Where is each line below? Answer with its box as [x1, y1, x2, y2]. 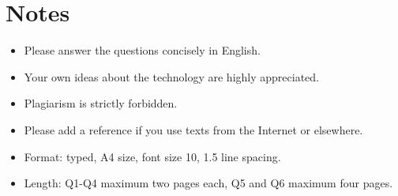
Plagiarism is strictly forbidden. [24, 95, 178, 111]
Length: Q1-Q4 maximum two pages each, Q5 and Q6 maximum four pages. [24, 175, 393, 191]
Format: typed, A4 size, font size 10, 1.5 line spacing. [24, 148, 281, 164]
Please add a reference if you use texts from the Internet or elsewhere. [24, 121, 363, 138]
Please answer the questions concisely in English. [24, 42, 261, 58]
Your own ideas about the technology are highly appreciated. [24, 68, 319, 85]
